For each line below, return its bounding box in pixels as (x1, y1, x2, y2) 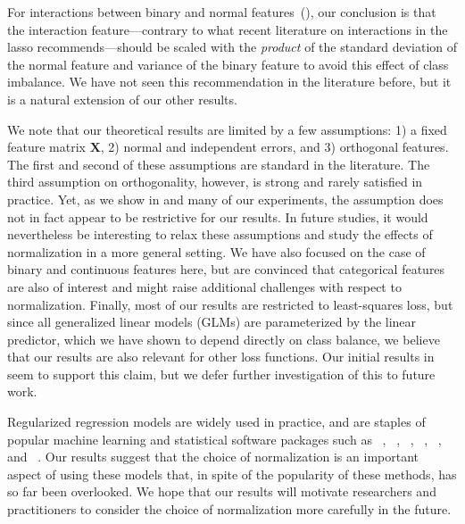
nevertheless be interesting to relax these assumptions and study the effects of (7, 225, 433, 244)
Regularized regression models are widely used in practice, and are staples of (7, 412, 426, 431)
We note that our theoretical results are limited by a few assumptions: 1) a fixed (7, 120, 447, 138)
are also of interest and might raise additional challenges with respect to (7, 277, 402, 295)
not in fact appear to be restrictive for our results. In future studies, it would (7, 207, 428, 226)
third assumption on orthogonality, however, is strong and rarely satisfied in (7, 172, 423, 191)
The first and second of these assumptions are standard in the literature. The (7, 154, 430, 173)
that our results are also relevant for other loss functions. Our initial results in (7, 347, 435, 366)
